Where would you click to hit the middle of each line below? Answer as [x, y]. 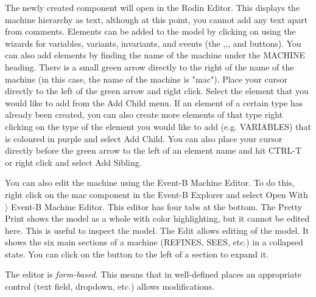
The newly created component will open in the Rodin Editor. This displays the [153, 7]
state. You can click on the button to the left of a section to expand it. [137, 254]
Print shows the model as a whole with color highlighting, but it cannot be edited [157, 218]
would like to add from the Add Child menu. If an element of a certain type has [154, 102]
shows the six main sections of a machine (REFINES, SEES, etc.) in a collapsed [154, 242]
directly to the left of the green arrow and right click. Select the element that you [157, 91]
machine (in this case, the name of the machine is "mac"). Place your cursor [146, 79]
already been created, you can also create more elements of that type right [144, 114]
